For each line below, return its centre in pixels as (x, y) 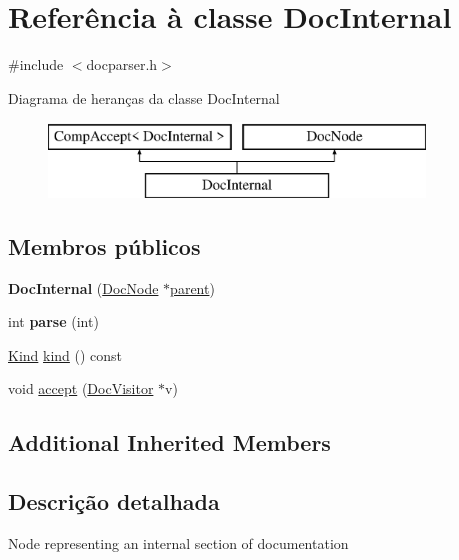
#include (36, 64)
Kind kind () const (65, 354)
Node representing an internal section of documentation (178, 543)
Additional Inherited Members (169, 442)
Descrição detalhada (114, 501)
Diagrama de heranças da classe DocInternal (144, 97)
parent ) (192, 287)
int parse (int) (53, 321)
